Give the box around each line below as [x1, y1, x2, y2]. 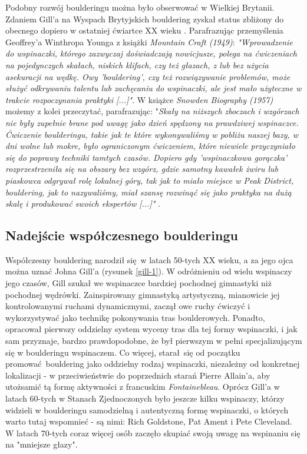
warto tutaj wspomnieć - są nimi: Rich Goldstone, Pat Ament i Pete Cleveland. [5, 415, 292, 428]
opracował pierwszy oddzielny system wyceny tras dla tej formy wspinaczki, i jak [5, 323, 298, 335]
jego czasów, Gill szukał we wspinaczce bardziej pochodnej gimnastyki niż [5, 277, 272, 289]
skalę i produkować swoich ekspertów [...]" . [5, 197, 160, 210]
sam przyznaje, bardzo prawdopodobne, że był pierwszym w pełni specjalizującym [5, 334, 302, 347]
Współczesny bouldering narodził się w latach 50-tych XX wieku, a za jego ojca [5, 253, 293, 266]
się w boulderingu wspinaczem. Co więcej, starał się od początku [5, 346, 240, 358]
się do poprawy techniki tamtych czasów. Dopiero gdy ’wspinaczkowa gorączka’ [5, 151, 288, 163]
